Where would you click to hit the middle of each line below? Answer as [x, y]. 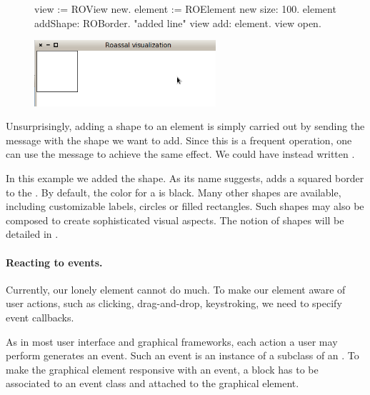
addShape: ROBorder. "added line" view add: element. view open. [178, 22]
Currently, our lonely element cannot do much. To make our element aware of [176, 289]
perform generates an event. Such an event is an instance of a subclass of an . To [182, 355]
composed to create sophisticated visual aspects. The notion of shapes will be [175, 220]
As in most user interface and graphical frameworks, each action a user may [172, 341]
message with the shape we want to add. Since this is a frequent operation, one [179, 140]
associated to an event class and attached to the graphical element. [152, 383]
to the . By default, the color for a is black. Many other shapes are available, [174, 192]
